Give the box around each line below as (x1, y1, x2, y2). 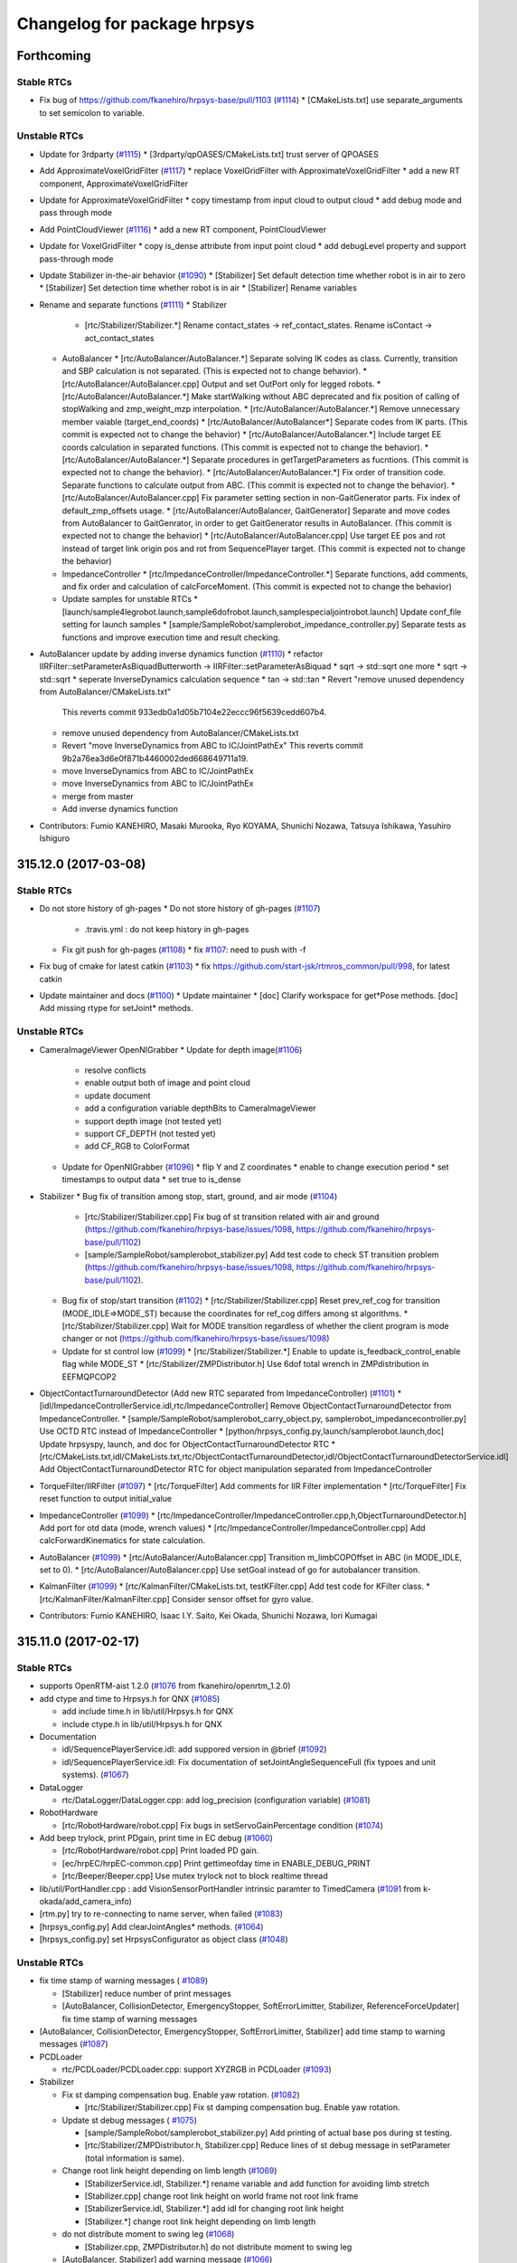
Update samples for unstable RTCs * (61, 594, 199, 605)
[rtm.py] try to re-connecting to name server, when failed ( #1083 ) (39, 1908, 284, 1919)
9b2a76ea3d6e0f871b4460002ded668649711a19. (61, 752, 249, 764)
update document (84, 1090, 151, 1101)
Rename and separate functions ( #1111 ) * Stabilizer (39, 299, 228, 310)
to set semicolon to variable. (39, 107, 145, 118)
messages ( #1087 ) (39, 2039, 108, 2049)
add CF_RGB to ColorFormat (84, 1141, 190, 1151)
